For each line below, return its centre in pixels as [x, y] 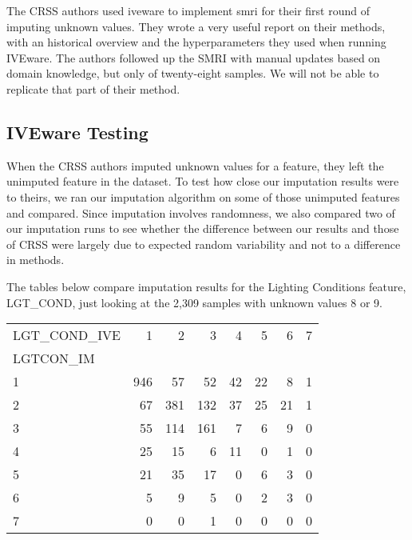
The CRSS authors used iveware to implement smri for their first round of [188, 10]
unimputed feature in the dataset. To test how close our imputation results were [203, 181]
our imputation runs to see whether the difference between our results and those [203, 228]
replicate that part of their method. [93, 88]
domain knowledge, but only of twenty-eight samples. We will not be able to [193, 73]
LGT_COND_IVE [67, 335]
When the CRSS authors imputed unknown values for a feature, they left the [195, 165]
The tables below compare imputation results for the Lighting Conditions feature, [206, 286]
